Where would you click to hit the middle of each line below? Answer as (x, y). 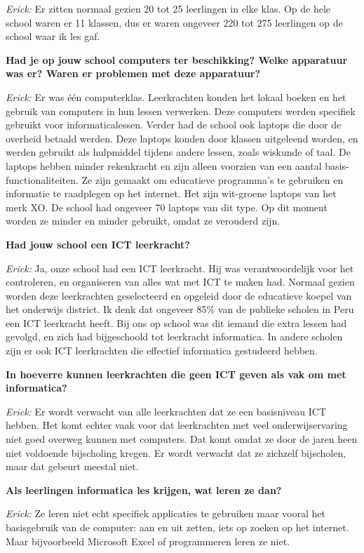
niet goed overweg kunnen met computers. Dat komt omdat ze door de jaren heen (182, 439)
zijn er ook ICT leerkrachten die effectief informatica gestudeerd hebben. (162, 351)
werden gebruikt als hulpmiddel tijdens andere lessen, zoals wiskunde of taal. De (178, 152)
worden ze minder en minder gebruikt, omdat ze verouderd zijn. (143, 221)
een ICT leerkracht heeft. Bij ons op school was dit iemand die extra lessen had (176, 322)
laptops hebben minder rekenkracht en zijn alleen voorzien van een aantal (164, 165)
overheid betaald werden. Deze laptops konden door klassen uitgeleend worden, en (182, 138)
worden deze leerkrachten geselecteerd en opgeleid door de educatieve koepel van (179, 295)
